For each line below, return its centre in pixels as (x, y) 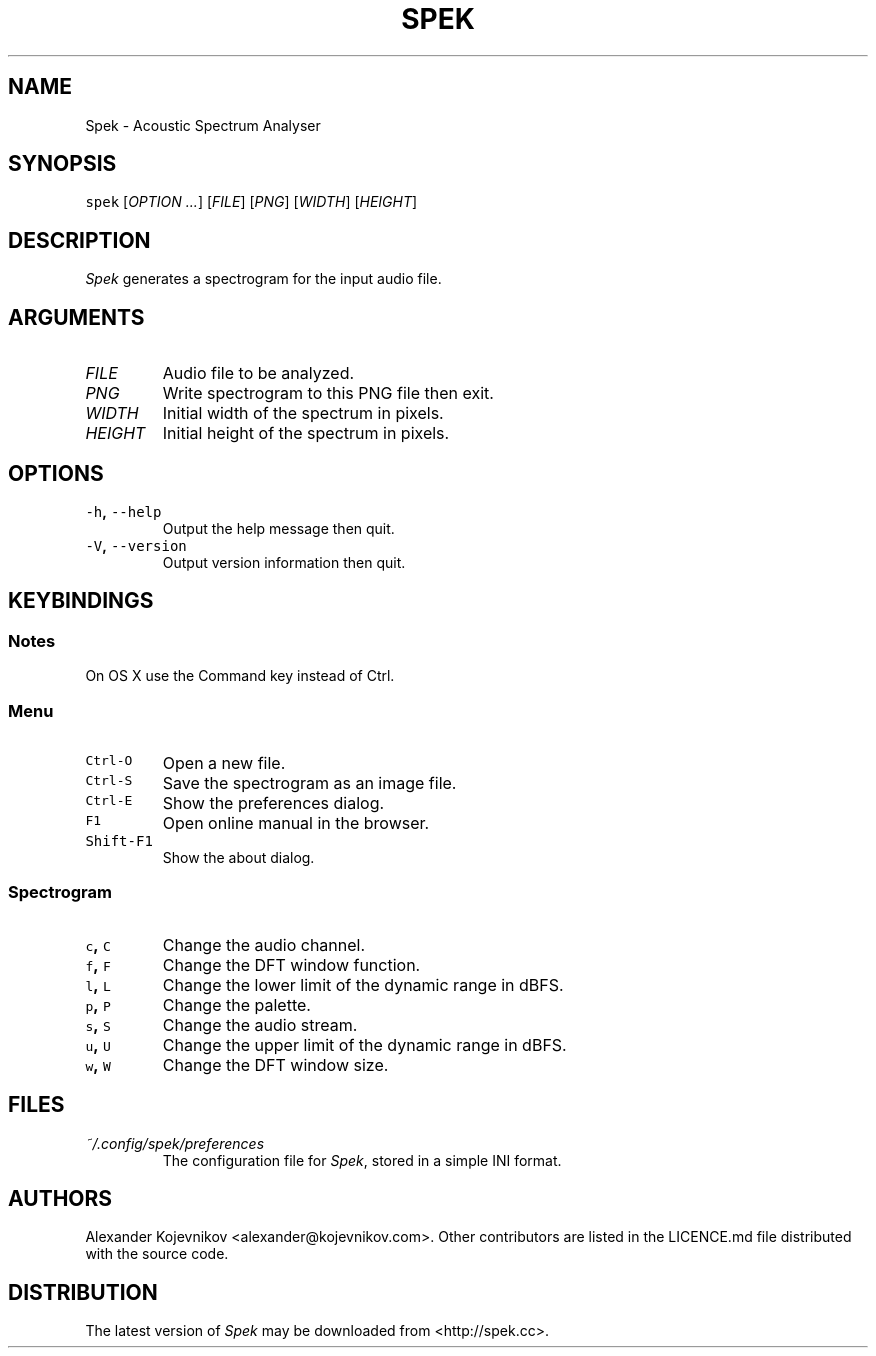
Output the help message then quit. (278, 528)
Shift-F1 (119, 840)
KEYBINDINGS (81, 601)
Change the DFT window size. (275, 1064)
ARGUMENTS (76, 317)
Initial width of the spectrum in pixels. (303, 413)
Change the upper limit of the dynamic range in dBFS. (364, 1044)
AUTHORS (60, 1198)
